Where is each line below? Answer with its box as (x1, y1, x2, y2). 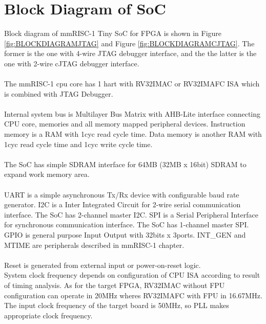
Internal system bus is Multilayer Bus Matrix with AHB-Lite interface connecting (4, 108, 261, 119)
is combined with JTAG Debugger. (4, 88, 113, 99)
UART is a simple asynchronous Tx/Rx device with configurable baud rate (4, 189, 239, 200)
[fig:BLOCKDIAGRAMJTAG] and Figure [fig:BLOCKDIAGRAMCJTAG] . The (4, 38, 255, 48)
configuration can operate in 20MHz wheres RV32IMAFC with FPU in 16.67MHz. (4, 290, 262, 300)
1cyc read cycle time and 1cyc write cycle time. (4, 138, 153, 149)
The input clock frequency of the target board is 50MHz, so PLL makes (4, 300, 229, 311)
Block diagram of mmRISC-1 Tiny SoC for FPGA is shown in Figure (4, 28, 222, 39)
